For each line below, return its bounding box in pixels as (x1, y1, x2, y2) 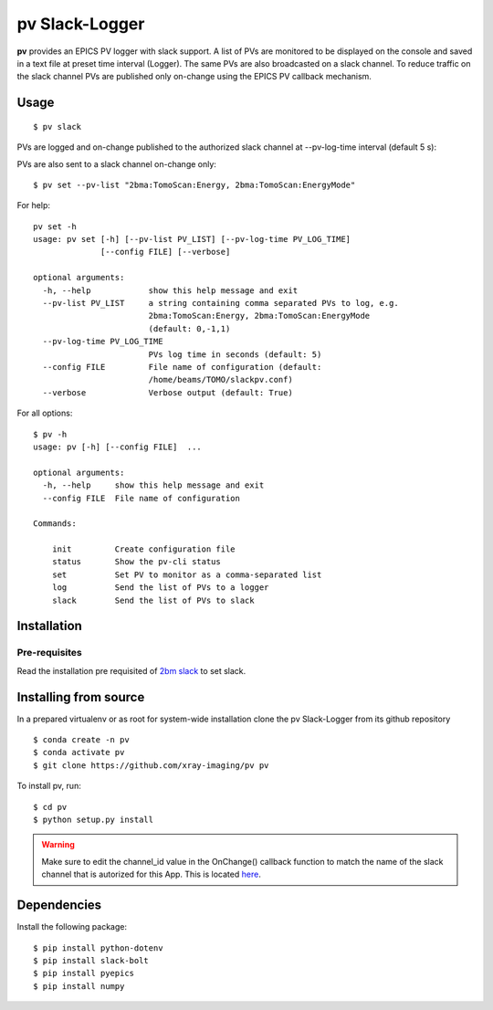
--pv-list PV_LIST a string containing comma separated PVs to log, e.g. (42, 298, 399, 309)
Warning (41, 839, 75, 850)
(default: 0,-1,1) (148, 323, 231, 333)
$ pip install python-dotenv (33, 942, 163, 953)
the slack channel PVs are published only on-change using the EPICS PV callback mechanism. (16, 71, 372, 82)
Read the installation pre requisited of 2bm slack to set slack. (16, 665, 246, 676)
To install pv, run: (16, 781, 81, 792)
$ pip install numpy (33, 981, 125, 991)
